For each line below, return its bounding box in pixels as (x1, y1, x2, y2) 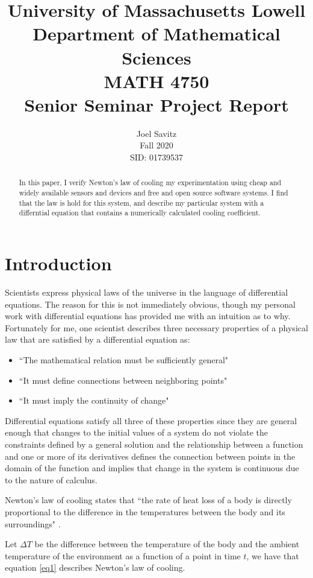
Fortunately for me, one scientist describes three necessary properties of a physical (5, 321, 308, 334)
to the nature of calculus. (5, 473, 98, 486)
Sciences (122, 45, 191, 69)
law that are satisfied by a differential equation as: (5, 333, 190, 346)
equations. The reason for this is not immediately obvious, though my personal (5, 297, 296, 310)
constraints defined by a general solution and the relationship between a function (5, 437, 303, 450)
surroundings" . (5, 517, 61, 530)
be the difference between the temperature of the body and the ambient (34, 538, 300, 550)
